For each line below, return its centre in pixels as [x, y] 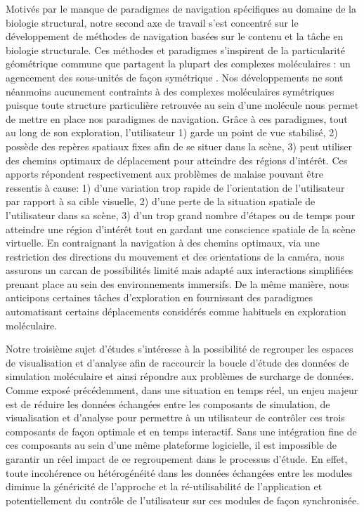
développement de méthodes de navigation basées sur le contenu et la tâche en [175, 36]
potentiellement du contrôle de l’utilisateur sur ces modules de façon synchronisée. [183, 500]
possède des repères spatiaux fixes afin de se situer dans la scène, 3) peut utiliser [179, 146]
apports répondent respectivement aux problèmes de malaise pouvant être [164, 174]
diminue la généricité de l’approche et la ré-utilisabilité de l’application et [164, 486]
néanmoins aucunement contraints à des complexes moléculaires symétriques [170, 91]
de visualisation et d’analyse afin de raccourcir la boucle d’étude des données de [177, 362]
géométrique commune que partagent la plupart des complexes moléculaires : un [178, 64]
